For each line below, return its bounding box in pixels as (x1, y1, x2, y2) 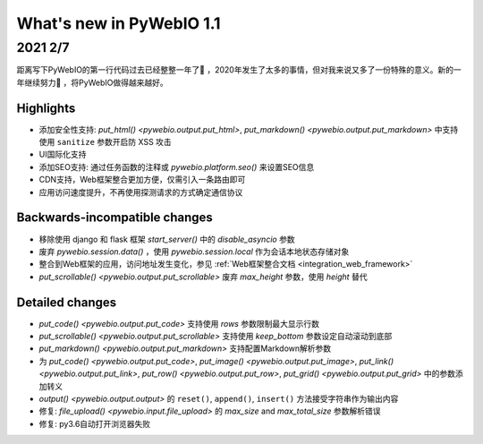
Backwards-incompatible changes (16, 210, 214, 226)
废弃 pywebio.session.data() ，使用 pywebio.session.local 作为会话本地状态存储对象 (38, 246, 350, 257)
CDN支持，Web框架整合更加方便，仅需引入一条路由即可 (38, 175, 246, 185)
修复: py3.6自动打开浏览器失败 (38, 418, 151, 429)
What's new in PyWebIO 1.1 (16, 13, 221, 33)
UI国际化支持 (38, 149, 87, 160)
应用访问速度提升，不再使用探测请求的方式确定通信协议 (38, 186, 243, 197)
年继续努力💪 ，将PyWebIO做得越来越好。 (16, 77, 169, 88)
